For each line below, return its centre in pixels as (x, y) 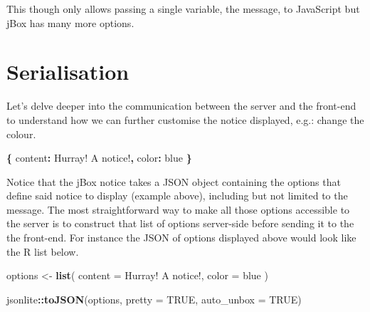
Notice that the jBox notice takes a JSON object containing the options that (174, 181)
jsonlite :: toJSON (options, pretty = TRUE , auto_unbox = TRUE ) (154, 299)
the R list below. (43, 251)
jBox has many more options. (70, 22)
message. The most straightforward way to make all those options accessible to (178, 209)
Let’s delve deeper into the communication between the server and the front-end (181, 106)
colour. (21, 134)
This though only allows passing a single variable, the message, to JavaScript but (183, 9)
